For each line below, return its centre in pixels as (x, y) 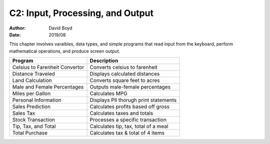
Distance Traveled (33, 74)
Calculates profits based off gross (130, 106)
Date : (15, 34)
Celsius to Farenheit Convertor (48, 67)
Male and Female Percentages (48, 87)
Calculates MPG (108, 93)
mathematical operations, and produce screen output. (65, 51)
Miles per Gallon (31, 93)
